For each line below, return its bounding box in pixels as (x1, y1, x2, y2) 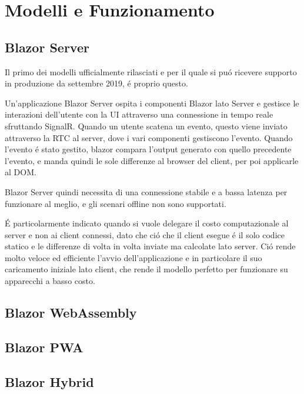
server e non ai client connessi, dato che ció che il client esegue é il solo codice (5, 228, 285, 241)
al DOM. (5, 166, 36, 178)
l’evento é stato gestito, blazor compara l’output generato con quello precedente (5, 143, 292, 155)
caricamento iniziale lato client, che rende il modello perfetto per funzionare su (5, 263, 288, 275)
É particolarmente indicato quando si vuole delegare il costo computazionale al (5, 217, 289, 229)
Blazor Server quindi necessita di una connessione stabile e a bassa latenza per (5, 185, 288, 198)
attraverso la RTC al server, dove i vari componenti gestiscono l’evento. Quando (5, 131, 293, 143)
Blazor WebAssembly (5, 303, 137, 322)
